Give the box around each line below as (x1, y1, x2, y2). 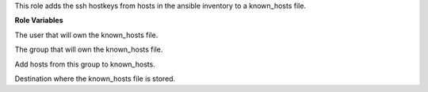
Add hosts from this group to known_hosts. (14, 59, 156, 69)
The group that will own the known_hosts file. (14, 44, 163, 55)
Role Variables (14, 16, 63, 25)
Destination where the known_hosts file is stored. (14, 74, 176, 83)
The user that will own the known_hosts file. (14, 30, 159, 40)
